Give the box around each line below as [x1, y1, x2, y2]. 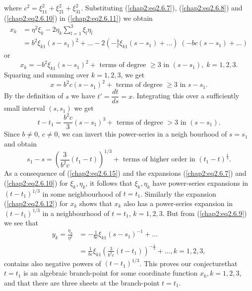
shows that [79, 198, 112, 208]
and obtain [4, 139, 37, 149]
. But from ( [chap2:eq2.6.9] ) [162, 208, 247, 218]
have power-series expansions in [152, 177, 249, 188]
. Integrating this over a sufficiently [132, 90, 240, 101]
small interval [4, 103, 45, 113]
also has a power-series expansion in [124, 198, 233, 208]
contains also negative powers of [4, 258, 101, 268]
